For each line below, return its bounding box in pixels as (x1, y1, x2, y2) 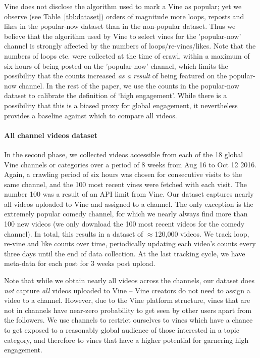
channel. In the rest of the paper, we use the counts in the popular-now (19, 80, 239, 91)
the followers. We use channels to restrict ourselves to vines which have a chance (4, 315, 253, 325)
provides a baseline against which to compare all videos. (4, 110, 177, 120)
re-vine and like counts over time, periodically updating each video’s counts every (4, 238, 256, 249)
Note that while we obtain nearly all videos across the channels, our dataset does (4, 275, 254, 286)
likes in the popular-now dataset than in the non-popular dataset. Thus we (4, 21, 236, 31)
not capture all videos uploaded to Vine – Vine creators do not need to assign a (4, 285, 250, 295)
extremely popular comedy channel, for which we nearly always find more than (4, 208, 248, 219)
